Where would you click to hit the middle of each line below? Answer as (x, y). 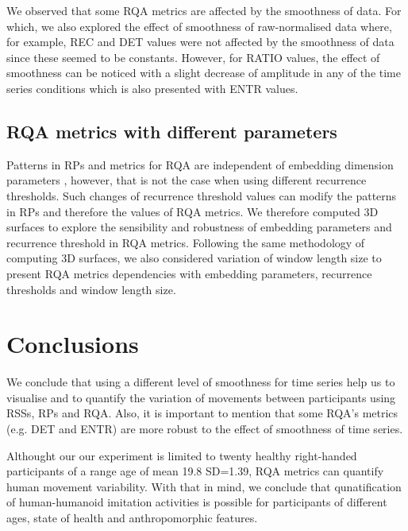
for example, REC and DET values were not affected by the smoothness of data (200, 42)
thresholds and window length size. (91, 289)
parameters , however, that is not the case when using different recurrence (187, 180)
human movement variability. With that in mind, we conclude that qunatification (204, 486)
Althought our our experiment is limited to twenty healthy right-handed (182, 455)
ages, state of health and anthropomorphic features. (132, 517)
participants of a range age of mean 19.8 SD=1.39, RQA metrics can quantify (195, 471)
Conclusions (73, 344)
